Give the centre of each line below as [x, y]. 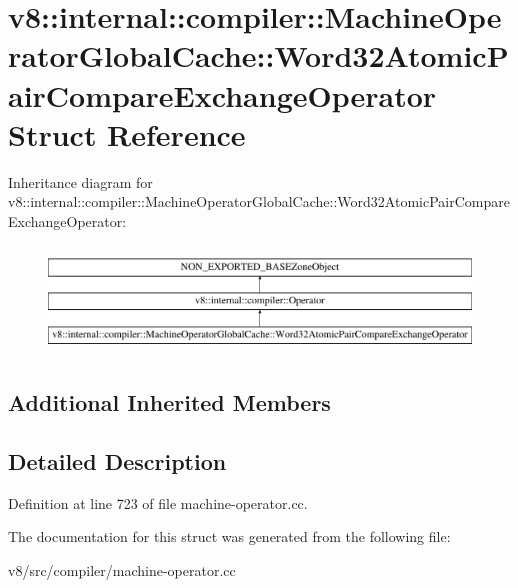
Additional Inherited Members [169, 402]
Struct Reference [127, 133]
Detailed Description [117, 460]
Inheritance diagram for [80, 181]
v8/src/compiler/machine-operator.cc [122, 569]
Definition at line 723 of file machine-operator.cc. [158, 502]
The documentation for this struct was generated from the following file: [229, 536]
